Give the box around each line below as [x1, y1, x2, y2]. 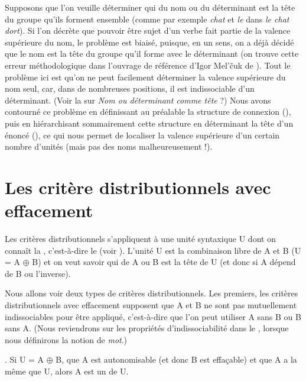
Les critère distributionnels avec [5, 175, 271, 199]
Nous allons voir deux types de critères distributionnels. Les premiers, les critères [5, 287, 298, 299]
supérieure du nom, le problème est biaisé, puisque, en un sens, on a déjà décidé [5, 35, 294, 48]
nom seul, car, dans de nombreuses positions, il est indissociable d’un [5, 82, 255, 95]
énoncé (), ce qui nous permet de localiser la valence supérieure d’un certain [5, 128, 280, 141]
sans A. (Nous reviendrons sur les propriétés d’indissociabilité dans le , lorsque [5, 322, 289, 334]
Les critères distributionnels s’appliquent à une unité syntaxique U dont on [5, 233, 276, 245]
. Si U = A [5, 353, 44, 366]
